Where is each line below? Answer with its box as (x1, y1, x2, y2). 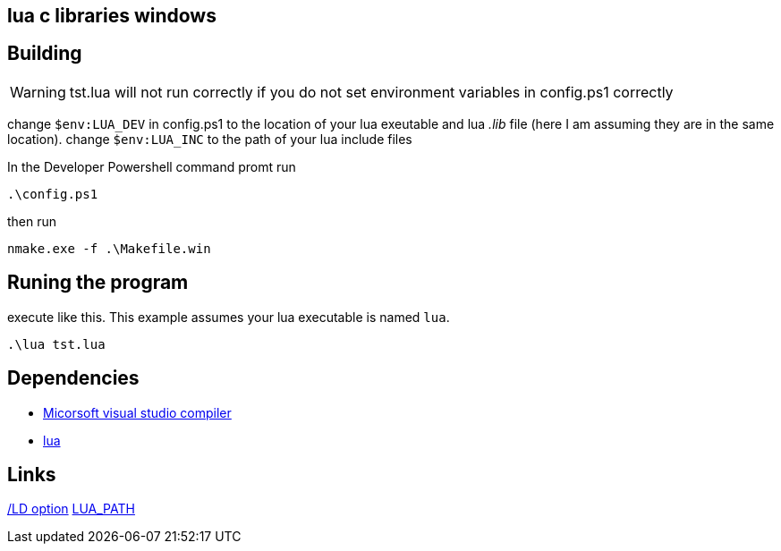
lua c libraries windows (7, 4, 216, 27)
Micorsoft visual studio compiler (43, 404, 232, 420)
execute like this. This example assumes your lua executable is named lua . (7, 309, 450, 325)
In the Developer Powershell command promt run (7, 158, 296, 174)
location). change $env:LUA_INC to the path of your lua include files (7, 131, 412, 147)
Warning (10, 82, 66, 101)
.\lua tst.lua (7, 336, 106, 352)
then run (7, 213, 57, 229)
